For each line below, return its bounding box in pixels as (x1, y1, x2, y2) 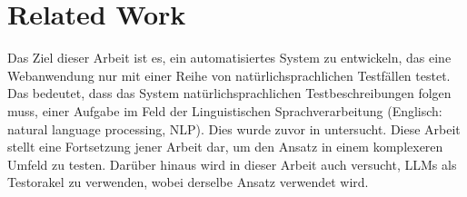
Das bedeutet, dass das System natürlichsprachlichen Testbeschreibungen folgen (7, 84, 452, 103)
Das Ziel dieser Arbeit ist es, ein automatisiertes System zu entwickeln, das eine (7, 48, 452, 67)
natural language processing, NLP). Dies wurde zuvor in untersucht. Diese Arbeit (7, 119, 461, 138)
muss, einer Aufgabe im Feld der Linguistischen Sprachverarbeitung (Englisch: (7, 101, 442, 120)
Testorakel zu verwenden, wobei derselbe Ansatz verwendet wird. (7, 172, 369, 192)
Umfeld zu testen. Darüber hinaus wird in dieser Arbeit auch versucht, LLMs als (7, 154, 457, 173)
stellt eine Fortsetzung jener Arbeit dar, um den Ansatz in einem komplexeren (7, 137, 443, 156)
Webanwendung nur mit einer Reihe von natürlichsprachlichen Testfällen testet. (7, 65, 451, 84)
